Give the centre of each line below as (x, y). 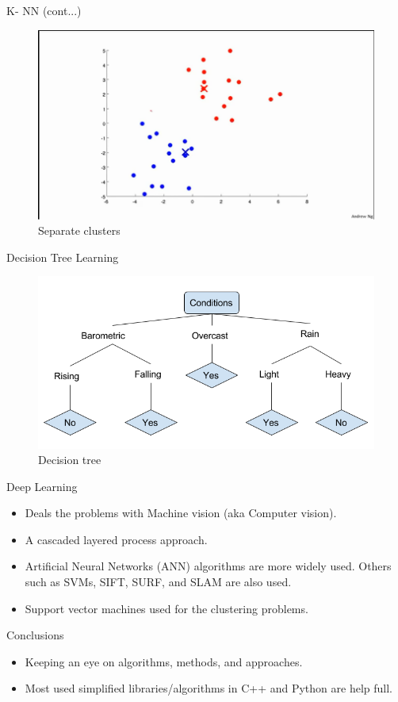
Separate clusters (79, 230)
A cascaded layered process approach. (116, 539)
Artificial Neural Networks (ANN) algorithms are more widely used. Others (208, 566)
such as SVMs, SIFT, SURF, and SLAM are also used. (158, 582)
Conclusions (35, 635)
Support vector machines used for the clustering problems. (166, 608)
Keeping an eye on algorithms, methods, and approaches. (164, 661)
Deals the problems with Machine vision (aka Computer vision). (181, 513)
